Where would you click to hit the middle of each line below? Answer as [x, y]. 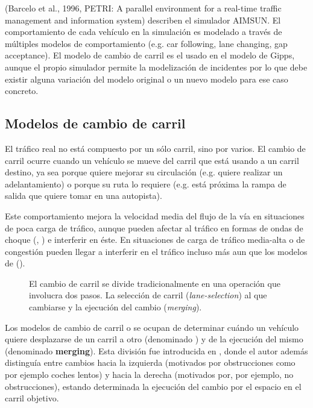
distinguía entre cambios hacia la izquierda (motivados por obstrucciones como [150, 362]
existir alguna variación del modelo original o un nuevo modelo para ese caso [147, 79]
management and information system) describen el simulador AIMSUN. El [143, 20]
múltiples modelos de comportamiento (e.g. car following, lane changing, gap [146, 43]
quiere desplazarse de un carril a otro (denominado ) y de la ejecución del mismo [154, 339]
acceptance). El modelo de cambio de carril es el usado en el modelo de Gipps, [150, 55]
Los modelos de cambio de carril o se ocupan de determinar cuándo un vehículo [152, 327]
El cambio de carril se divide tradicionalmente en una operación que [155, 283]
